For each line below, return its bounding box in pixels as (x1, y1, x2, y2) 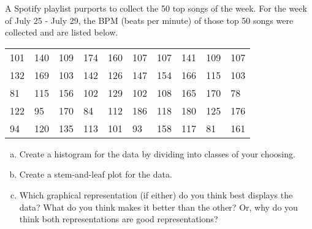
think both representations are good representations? (19, 212, 218, 225)
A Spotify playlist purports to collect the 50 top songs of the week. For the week (5, 2, 307, 14)
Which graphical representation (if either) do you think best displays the (19, 188, 293, 201)
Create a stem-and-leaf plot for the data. (19, 168, 172, 181)
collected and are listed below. (5, 26, 118, 39)
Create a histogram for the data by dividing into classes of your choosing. (19, 147, 295, 160)
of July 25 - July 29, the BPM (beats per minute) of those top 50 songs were (5, 13, 294, 26)
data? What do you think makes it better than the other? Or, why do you (19, 200, 298, 213)
